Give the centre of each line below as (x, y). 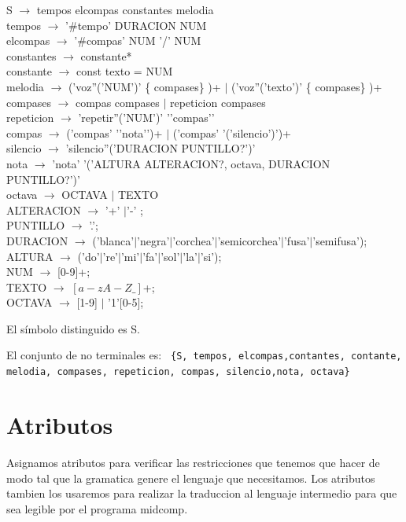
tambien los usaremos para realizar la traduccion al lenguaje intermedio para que (202, 493)
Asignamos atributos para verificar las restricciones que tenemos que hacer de (193, 462)
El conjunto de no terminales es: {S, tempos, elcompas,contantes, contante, (204, 355)
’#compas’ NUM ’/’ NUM (138, 40)
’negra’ (153, 240)
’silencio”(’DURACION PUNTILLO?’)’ (161, 148)
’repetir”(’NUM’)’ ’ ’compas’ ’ (146, 118)
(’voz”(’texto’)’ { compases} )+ (306, 86)
